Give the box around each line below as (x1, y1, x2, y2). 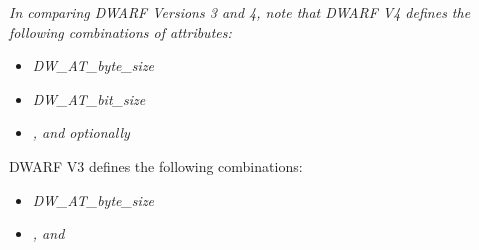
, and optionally (32, 122, 130, 143)
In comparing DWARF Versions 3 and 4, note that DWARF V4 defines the (9, 2, 471, 22)
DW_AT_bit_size (32, 88, 146, 109)
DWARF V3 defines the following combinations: (9, 155, 303, 176)
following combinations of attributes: (9, 21, 232, 42)
